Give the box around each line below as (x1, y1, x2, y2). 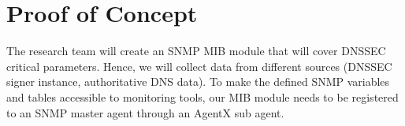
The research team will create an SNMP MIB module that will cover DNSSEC (6, 43, 386, 59)
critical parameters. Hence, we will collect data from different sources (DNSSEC (6, 57, 392, 74)
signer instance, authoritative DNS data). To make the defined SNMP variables (6, 73, 390, 90)
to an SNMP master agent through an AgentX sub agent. (6, 104, 284, 120)
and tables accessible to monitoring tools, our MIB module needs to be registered (6, 88, 399, 105)
